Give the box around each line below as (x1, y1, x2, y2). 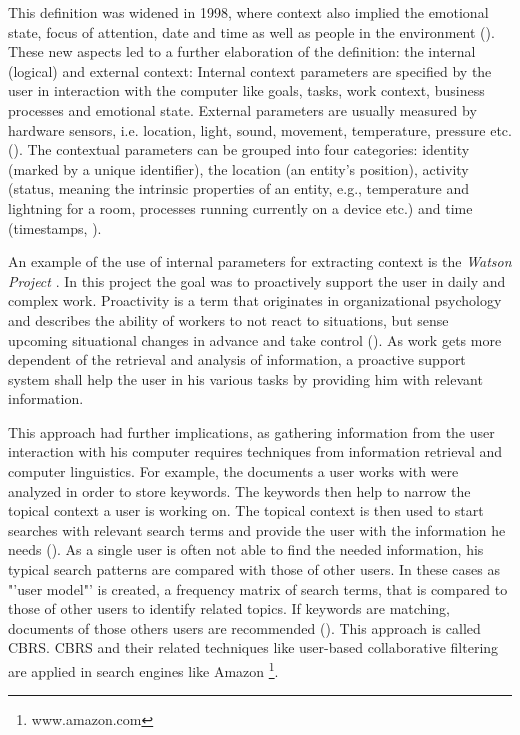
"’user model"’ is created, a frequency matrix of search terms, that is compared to (8, 578, 508, 599)
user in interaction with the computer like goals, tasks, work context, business (8, 80, 485, 101)
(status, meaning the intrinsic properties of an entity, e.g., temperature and (8, 178, 469, 199)
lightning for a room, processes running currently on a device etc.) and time (8, 197, 473, 218)
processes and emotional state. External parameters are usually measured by (8, 99, 477, 120)
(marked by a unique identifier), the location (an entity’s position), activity (8, 158, 469, 179)
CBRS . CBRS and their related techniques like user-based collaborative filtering (8, 637, 499, 658)
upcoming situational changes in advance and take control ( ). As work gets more (8, 329, 502, 350)
